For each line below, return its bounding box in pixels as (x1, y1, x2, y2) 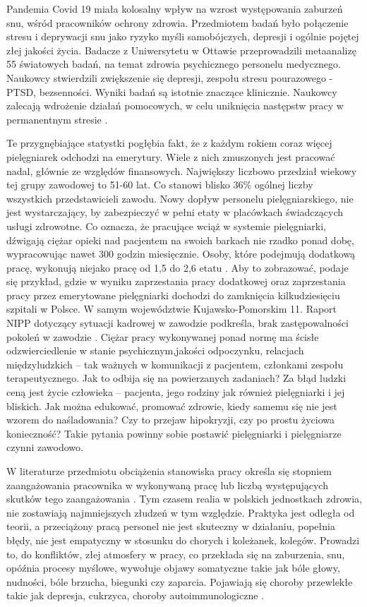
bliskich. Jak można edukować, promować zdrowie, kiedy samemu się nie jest (6, 398, 337, 413)
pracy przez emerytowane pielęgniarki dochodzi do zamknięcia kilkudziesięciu (6, 287, 340, 302)
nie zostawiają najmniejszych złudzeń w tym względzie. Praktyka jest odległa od (6, 505, 355, 519)
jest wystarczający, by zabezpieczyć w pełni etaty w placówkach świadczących (6, 205, 344, 220)
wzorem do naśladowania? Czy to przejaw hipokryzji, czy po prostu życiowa (6, 412, 335, 427)
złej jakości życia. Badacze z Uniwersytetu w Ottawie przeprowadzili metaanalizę (6, 42, 356, 57)
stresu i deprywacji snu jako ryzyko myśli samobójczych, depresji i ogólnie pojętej (6, 29, 359, 44)
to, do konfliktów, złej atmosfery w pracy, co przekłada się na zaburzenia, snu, (6, 546, 345, 561)
